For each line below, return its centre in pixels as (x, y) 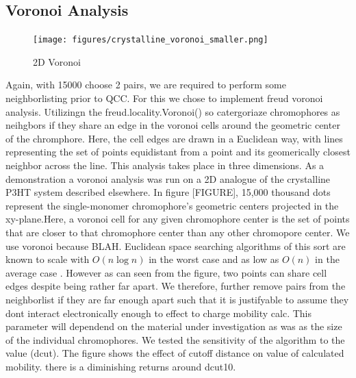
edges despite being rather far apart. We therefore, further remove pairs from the (176, 286)
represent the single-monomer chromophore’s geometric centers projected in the (172, 205)
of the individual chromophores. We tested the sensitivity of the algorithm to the (175, 339)
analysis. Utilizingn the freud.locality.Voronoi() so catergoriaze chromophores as (173, 111)
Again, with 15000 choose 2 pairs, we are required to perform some (146, 85)
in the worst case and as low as (214, 259)
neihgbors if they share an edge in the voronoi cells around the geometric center (173, 125)
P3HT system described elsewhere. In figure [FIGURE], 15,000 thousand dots (168, 192)
